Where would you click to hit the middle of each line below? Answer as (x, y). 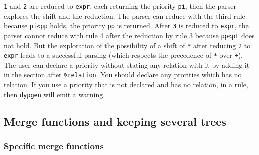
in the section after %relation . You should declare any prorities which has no (123, 75)
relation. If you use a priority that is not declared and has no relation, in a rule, (126, 85)
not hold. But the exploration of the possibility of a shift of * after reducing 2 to (127, 45)
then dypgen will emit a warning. (55, 94)
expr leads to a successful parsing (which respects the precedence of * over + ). (124, 55)
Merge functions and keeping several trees (115, 121)
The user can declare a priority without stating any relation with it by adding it (127, 65)
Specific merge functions (54, 146)
